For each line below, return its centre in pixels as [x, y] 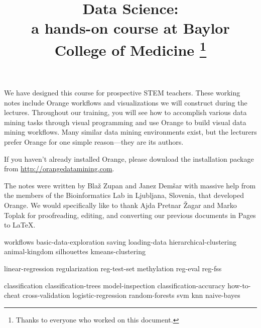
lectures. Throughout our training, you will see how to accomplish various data [125, 112]
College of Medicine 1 [130, 48]
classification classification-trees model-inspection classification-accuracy [115, 285]
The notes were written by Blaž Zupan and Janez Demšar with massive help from [130, 185]
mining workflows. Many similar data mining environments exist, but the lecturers [130, 132]
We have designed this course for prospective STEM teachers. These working [122, 93]
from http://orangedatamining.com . [59, 169]
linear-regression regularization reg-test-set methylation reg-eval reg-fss [113, 268]
